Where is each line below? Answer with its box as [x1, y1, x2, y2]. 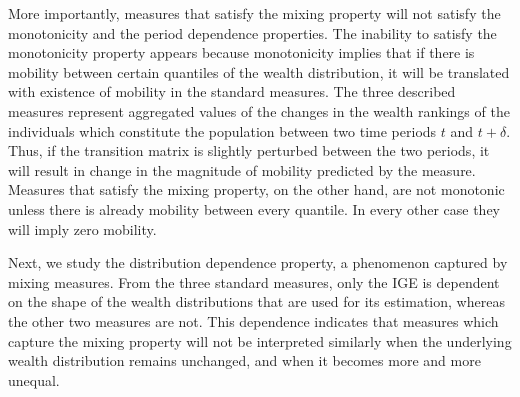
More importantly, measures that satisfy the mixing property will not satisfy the [8, 3, 501, 23]
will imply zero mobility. [8, 218, 157, 239]
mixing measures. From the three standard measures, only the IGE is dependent [8, 271, 500, 292]
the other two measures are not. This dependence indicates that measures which [8, 310, 499, 331]
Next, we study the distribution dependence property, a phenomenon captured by [8, 252, 508, 273]
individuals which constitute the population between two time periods [8, 120, 437, 141]
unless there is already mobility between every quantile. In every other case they [8, 198, 501, 219]
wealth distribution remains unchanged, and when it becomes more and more [8, 350, 481, 371]
